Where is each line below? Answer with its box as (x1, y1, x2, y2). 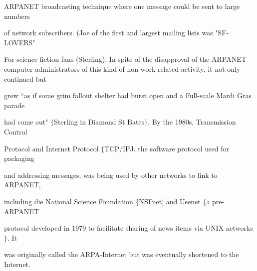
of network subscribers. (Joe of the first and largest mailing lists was (4, 27, 213, 38)
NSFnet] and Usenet (139, 196, 201, 206)
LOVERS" (4, 37, 35, 47)
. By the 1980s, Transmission (148, 117, 236, 127)
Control (4, 126, 27, 136)
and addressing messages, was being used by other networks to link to (4, 169, 218, 180)
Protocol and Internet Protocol (4, 143, 99, 153)
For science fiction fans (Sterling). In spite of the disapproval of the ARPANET (4, 54, 247, 64)
